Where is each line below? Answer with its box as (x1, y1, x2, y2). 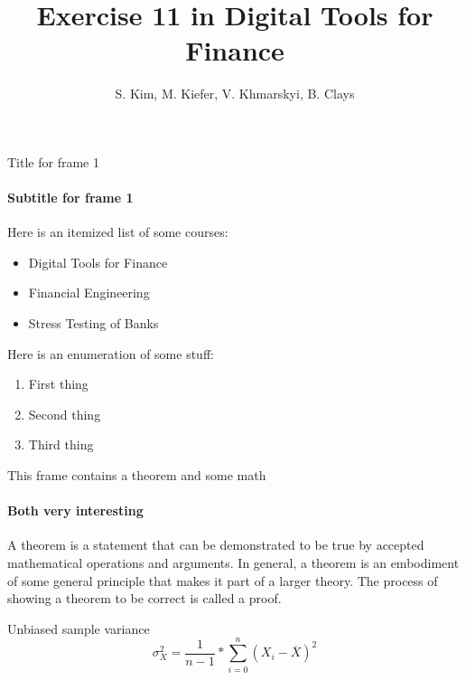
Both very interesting (7, 501, 144, 520)
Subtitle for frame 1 (7, 188, 134, 207)
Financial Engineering (28, 283, 150, 302)
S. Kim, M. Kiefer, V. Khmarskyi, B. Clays (115, 84, 355, 103)
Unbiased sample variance (7, 619, 150, 637)
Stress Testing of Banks (28, 314, 159, 333)
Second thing (28, 404, 101, 423)
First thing (28, 374, 89, 393)
